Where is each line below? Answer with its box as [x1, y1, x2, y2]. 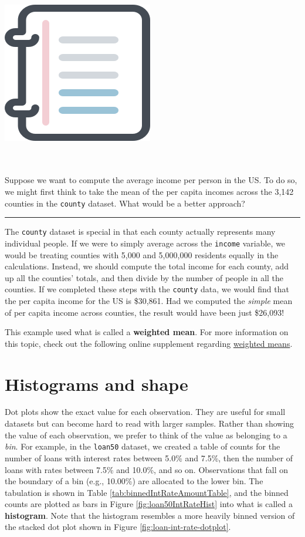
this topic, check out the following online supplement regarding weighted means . [5, 337, 293, 349]
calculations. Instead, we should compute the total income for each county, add [5, 260, 289, 272]
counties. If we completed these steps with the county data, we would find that [5, 283, 289, 295]
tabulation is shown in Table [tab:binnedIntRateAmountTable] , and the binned [5, 486, 289, 498]
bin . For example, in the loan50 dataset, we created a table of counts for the [5, 440, 280, 452]
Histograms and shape [5, 371, 188, 396]
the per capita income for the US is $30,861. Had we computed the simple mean [5, 294, 293, 306]
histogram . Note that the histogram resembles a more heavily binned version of [5, 509, 295, 521]
